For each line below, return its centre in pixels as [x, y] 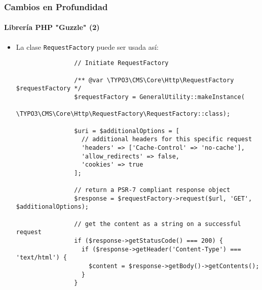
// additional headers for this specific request [167, 139]
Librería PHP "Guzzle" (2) [52, 27]
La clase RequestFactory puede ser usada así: [87, 46]
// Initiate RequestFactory [121, 63]
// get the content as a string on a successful [158, 224]
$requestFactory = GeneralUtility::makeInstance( [159, 97]
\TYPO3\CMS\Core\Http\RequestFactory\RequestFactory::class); [123, 114]
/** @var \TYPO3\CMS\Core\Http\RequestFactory [154, 80]
